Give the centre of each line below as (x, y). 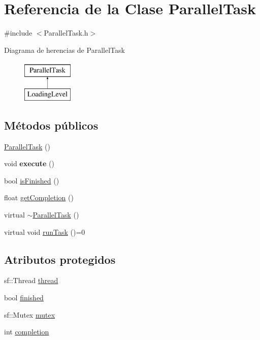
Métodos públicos (51, 125)
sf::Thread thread (31, 280)
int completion (27, 332)
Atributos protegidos (60, 259)
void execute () (29, 163)
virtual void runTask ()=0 (45, 231)
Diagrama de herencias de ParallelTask (64, 50)
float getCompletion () (39, 197)
